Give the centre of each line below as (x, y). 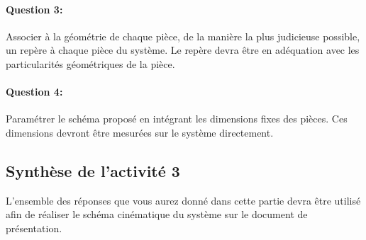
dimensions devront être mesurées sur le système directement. (140, 132)
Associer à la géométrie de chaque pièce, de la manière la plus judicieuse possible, (183, 36)
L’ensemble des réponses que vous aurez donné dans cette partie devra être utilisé (183, 200)
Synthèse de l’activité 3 (93, 170)
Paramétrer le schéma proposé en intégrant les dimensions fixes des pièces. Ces (177, 119)
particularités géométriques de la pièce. (90, 63)
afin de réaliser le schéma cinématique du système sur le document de (157, 214)
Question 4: (34, 92)
